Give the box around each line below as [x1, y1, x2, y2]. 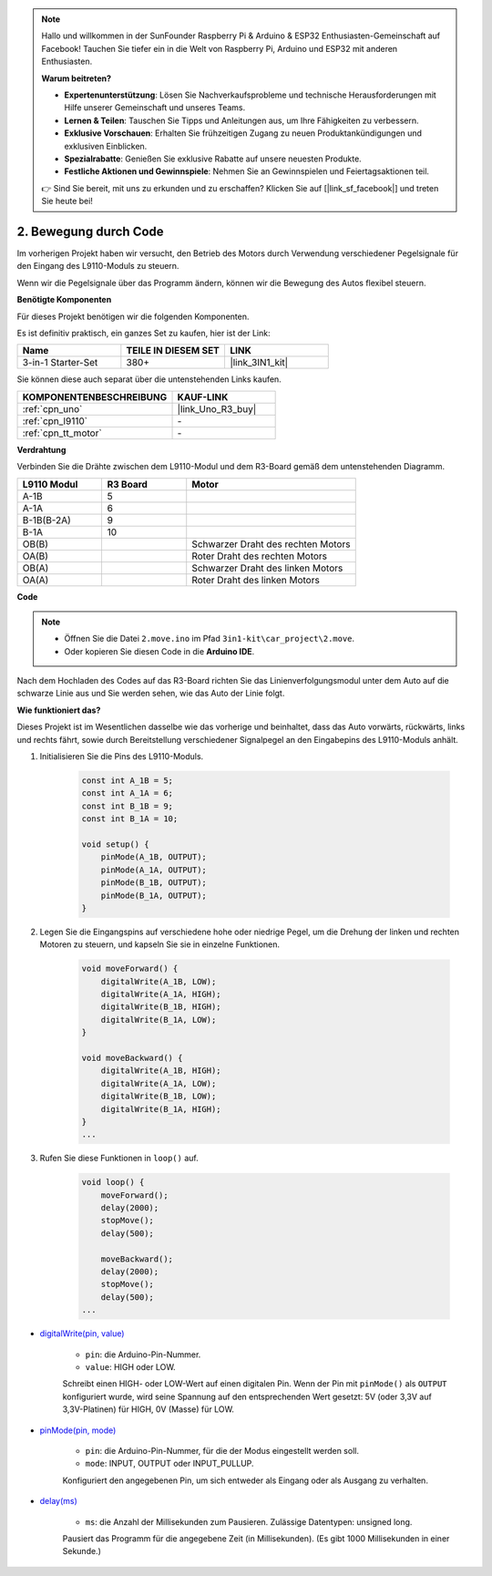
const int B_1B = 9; [81, 800, 173, 811]
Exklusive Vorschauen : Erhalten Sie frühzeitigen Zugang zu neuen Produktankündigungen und [64, 128, 423, 139]
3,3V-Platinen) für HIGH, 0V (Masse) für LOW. [62, 1404, 234, 1415]
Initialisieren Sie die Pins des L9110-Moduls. [39, 751, 204, 762]
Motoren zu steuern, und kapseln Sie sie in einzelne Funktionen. [39, 939, 281, 950]
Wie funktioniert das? [16, 705, 101, 716]
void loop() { [81, 1177, 145, 1188]
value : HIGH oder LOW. [85, 1361, 177, 1372]
